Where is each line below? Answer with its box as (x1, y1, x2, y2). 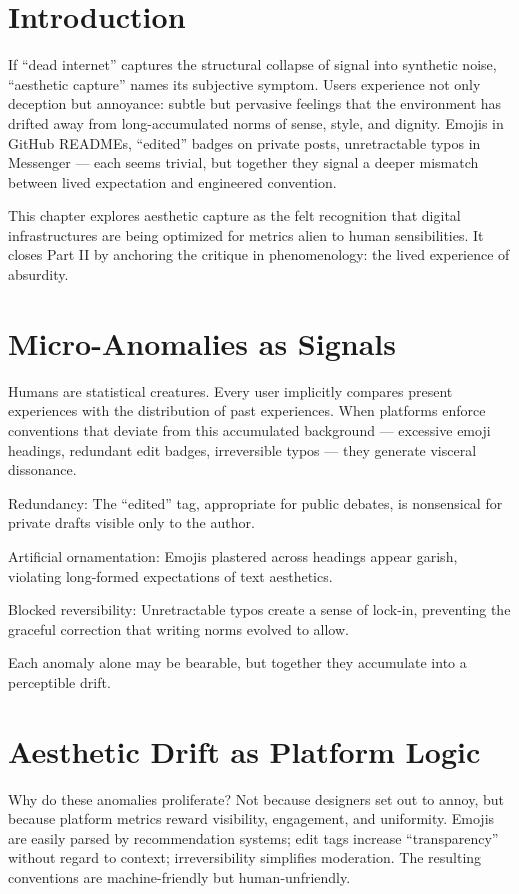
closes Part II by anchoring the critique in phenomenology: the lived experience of (8, 244, 510, 265)
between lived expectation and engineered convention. (8, 171, 337, 192)
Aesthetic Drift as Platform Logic (8, 730, 481, 771)
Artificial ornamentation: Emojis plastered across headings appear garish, (8, 545, 458, 566)
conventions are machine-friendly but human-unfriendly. (8, 867, 351, 887)
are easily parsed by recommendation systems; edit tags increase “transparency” (8, 827, 499, 848)
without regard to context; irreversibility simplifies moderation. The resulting (8, 847, 482, 868)
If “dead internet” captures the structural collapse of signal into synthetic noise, (8, 54, 497, 75)
